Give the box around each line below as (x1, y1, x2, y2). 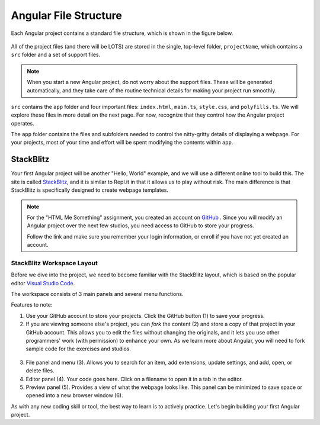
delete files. (25, 367, 55, 374)
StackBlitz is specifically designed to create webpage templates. (11, 186, 169, 194)
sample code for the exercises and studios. (25, 345, 132, 352)
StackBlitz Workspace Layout (11, 259, 98, 267)
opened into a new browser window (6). (25, 392, 124, 399)
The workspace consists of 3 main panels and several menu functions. (11, 291, 184, 298)
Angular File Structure (11, 9, 123, 22)
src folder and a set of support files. (11, 51, 101, 59)
